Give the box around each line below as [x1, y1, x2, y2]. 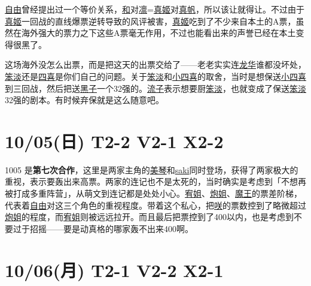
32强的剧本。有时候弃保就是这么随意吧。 [5, 94, 164, 106]
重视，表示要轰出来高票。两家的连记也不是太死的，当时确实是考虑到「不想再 [5, 175, 306, 188]
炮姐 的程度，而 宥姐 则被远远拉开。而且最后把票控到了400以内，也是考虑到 [5, 210, 294, 223]
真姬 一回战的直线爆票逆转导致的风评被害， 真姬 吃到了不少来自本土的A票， [5, 14, 296, 27]
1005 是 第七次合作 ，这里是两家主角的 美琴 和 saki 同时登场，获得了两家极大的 [5, 163, 298, 176]
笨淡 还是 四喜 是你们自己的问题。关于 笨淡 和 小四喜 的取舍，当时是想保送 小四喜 [5, 70, 306, 82]
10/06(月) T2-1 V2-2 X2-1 [5, 257, 224, 282]
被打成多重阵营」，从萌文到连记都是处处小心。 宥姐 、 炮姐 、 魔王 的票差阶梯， [5, 187, 302, 200]
